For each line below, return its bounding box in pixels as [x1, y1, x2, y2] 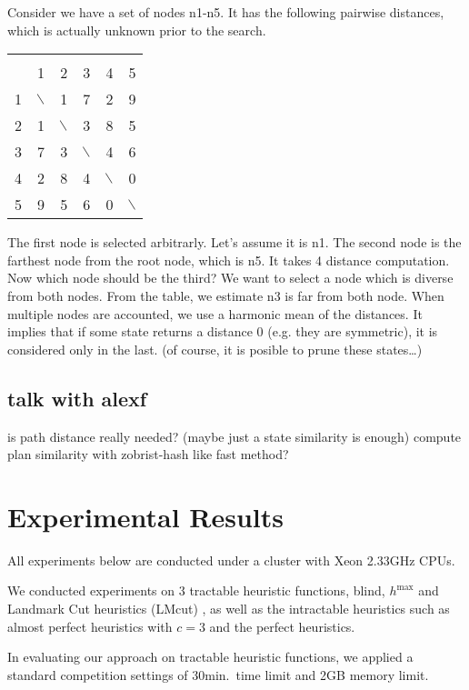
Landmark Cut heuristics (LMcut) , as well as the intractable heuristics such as [7, 599, 450, 618]
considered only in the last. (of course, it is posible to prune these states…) [7, 339, 423, 358]
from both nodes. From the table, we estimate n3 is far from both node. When [7, 285, 444, 305]
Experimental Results [7, 497, 284, 535]
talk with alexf [7, 384, 147, 412]
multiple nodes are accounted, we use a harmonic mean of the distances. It [7, 304, 423, 323]
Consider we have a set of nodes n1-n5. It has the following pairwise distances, [7, 3, 444, 21]
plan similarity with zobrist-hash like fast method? [7, 445, 289, 464]
